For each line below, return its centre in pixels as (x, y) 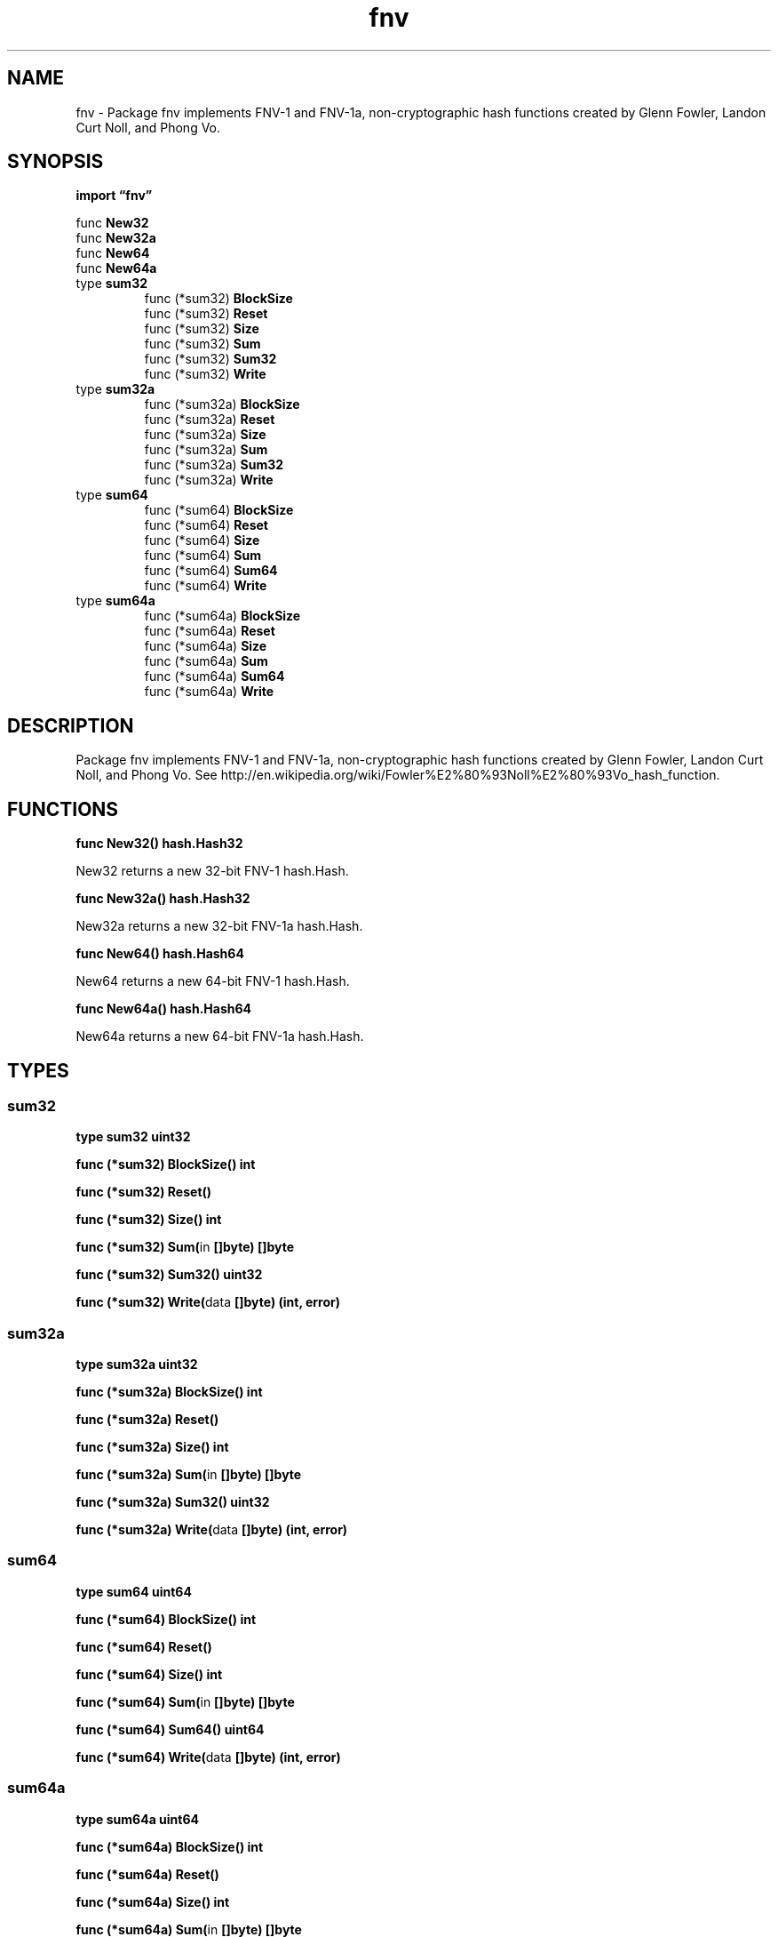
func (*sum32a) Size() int (152, 1447)
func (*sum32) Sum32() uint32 (169, 1275)
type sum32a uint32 (137, 1365)
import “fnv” (114, 196)
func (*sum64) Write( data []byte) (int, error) (208, 1757)
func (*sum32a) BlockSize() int (169, 1392)
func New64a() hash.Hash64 (164, 1009)
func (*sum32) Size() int (149, 1220)
